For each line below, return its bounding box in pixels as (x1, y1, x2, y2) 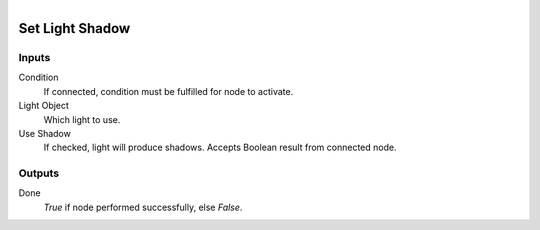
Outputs (18, 166, 60, 180)
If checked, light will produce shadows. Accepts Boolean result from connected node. (43, 141, 397, 154)
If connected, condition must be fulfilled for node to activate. (43, 85, 294, 97)
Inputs (18, 50, 51, 64)
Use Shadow (18, 127, 72, 139)
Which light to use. (43, 113, 121, 125)
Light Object (18, 100, 70, 112)
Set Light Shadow (18, 20, 131, 37)
